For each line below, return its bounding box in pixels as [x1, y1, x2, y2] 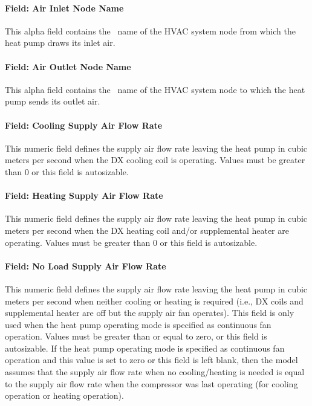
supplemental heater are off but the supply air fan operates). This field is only [5, 306, 294, 319]
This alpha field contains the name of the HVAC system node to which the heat [5, 83, 305, 95]
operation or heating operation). [5, 389, 124, 402]
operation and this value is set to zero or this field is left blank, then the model [5, 353, 298, 366]
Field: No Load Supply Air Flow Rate [5, 259, 166, 272]
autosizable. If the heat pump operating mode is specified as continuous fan [5, 341, 285, 354]
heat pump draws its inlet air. [5, 36, 115, 49]
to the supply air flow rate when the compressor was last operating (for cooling [5, 377, 298, 390]
